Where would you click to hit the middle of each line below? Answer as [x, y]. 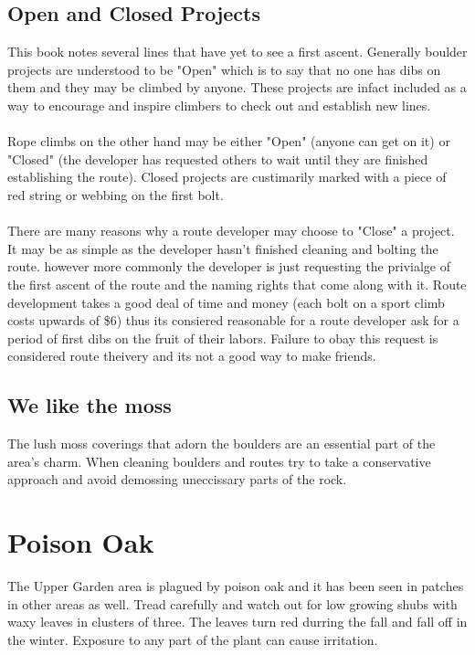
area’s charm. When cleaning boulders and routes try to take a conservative [219, 461]
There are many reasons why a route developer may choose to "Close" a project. [231, 231]
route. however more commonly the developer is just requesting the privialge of [229, 266]
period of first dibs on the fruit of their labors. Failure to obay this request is [223, 338]
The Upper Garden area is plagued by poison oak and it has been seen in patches [236, 586]
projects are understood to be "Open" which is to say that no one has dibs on [224, 69]
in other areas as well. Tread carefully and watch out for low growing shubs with [232, 603]
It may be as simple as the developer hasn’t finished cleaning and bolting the [223, 248]
